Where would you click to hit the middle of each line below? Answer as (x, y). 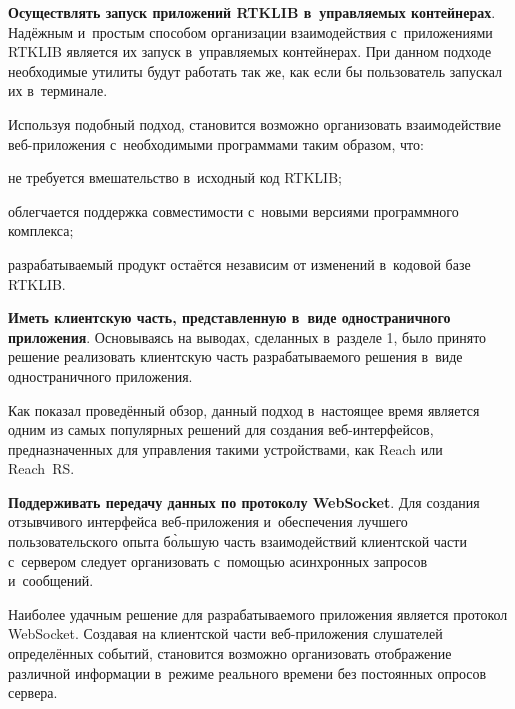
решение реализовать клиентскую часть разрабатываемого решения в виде (235, 356)
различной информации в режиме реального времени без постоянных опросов (247, 672)
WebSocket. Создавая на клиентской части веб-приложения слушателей (225, 633)
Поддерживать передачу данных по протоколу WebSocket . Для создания (244, 501)
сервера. (33, 692)
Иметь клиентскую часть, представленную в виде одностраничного (229, 317)
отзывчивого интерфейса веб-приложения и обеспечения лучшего (208, 521)
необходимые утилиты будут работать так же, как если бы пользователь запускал (255, 70)
